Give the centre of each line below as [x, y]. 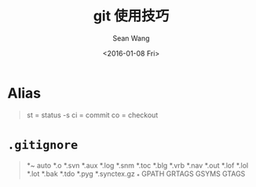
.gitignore [43, 145]
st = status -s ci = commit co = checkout [92, 115]
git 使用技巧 [131, 16]
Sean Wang [131, 38]
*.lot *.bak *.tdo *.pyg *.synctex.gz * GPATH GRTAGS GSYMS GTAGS [136, 174]
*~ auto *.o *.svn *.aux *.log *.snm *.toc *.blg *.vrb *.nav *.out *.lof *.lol [137, 165]
